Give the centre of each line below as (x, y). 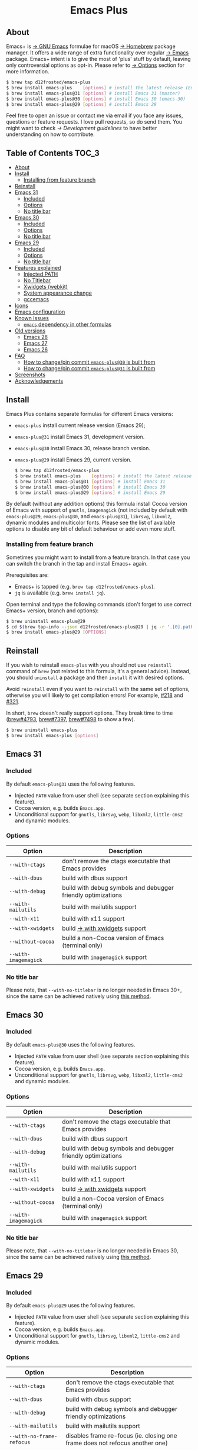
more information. (28, 71)
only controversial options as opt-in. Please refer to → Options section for (95, 65)
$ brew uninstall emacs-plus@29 (46, 621)
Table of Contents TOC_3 (53, 153)
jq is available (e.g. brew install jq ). (60, 593)
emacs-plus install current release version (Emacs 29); (80, 425)
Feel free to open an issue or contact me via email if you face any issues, (95, 115)
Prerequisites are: (27, 575)
